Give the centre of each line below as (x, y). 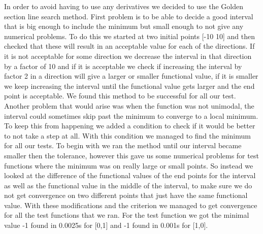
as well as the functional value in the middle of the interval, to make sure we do (128, 185)
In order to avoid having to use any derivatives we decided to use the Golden (124, 6)
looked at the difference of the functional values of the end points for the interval (130, 175)
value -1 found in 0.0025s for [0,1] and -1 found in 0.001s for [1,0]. (106, 225)
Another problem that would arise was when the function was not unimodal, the (129, 105)
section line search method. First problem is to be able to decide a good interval (129, 16)
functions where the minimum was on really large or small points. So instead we (129, 165)
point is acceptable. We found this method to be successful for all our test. (120, 96)
